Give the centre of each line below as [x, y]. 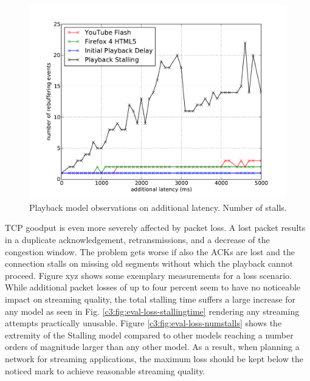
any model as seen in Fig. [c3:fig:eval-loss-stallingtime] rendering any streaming [152, 311]
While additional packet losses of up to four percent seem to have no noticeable [153, 287]
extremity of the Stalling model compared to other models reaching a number [149, 335]
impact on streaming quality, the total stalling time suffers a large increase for [150, 299]
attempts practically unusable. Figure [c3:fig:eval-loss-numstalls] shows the [143, 323]
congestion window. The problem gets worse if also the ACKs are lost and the [150, 251]
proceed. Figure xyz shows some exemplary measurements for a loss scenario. [148, 275]
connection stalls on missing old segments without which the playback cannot [149, 263]
